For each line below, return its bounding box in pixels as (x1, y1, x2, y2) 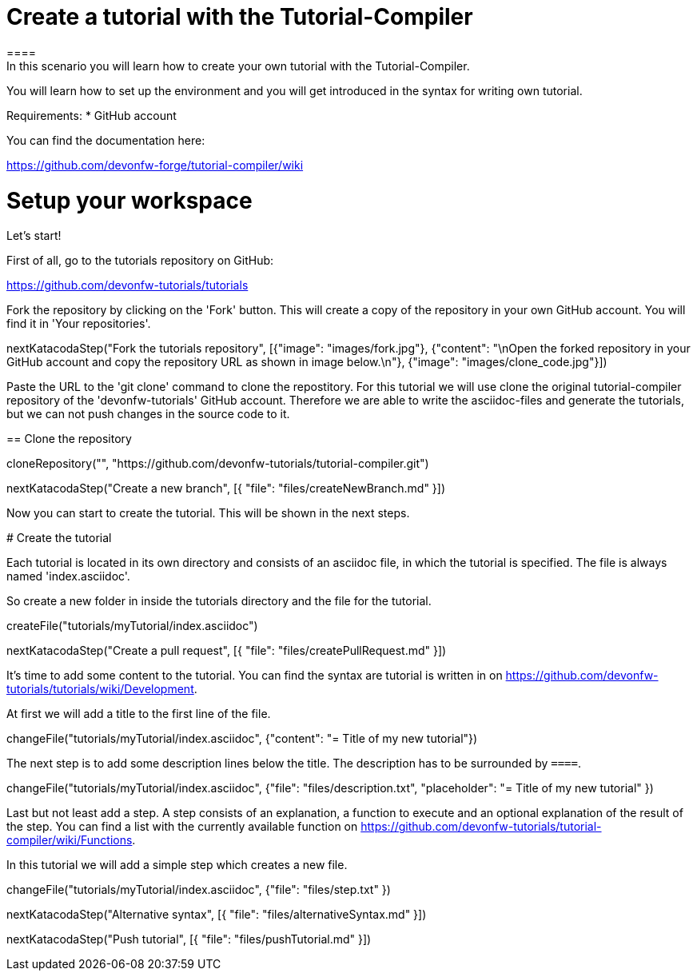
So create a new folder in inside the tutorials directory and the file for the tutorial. (6, 594, 432, 608)
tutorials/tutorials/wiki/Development (6, 682, 194, 696)
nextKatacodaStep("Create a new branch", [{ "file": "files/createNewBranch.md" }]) (6, 481, 446, 496)
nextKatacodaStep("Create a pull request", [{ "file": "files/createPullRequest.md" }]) (6, 644, 447, 658)
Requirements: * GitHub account (6, 108, 177, 122)
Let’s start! (6, 229, 62, 243)
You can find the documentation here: (6, 133, 205, 147)
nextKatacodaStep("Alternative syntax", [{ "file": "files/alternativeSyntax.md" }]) (6, 907, 427, 922)
